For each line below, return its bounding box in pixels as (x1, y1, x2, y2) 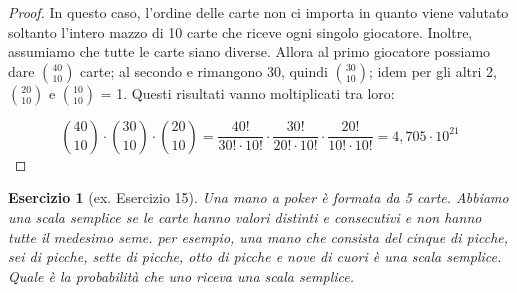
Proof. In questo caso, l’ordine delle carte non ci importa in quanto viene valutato (8, 2, 509, 22)
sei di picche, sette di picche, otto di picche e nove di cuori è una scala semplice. (8, 246, 502, 267)
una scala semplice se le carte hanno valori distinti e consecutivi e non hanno (8, 206, 482, 227)
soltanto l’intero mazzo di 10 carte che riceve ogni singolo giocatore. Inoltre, (8, 21, 473, 42)
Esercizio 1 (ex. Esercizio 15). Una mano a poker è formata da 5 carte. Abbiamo (8, 187, 509, 208)
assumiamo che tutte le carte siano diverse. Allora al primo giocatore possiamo (8, 41, 491, 62)
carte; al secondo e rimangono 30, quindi (80, 60, 328, 81)
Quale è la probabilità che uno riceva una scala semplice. (8, 265, 355, 286)
